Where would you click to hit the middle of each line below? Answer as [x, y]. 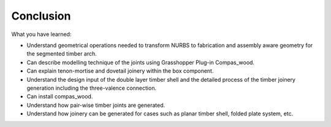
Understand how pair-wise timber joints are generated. [96, 105]
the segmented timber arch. [62, 54]
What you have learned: [41, 34]
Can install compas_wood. [60, 96]
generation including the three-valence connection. [91, 88]
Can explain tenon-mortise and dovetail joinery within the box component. [120, 71]
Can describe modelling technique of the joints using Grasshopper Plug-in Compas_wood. [140, 62]
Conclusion [41, 16]
